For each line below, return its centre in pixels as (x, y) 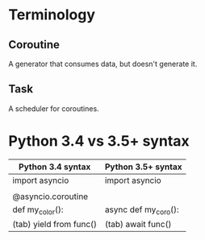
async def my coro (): (142, 210)
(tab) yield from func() (55, 224)
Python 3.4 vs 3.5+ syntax (99, 141)
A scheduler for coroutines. (54, 108)
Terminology (52, 15)
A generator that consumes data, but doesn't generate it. (103, 64)
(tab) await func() (138, 224)
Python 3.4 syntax (55, 167)
